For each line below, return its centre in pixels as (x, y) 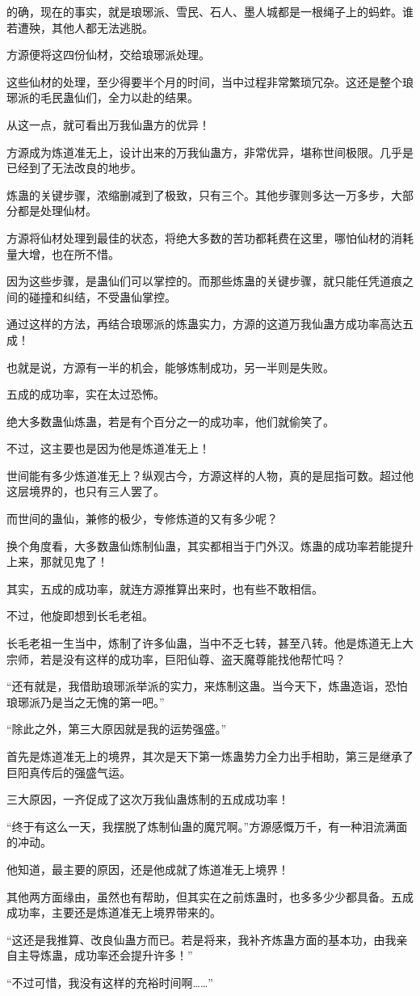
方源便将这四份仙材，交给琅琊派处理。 (108, 55)
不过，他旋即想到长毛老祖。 (80, 616)
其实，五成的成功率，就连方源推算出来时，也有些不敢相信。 (165, 588)
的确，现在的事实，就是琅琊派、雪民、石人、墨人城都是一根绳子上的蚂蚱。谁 (210, 11)
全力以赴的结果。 (153, 97)
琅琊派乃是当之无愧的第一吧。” (86, 701)
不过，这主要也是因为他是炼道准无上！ (108, 448)
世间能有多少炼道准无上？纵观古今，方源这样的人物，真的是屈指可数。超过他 (210, 475)
